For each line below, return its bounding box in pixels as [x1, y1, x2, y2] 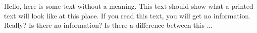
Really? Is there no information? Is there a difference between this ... [4, 20, 213, 30]
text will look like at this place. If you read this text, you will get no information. [4, 10, 251, 20]
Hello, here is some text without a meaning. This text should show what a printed [4, 1, 254, 11]
